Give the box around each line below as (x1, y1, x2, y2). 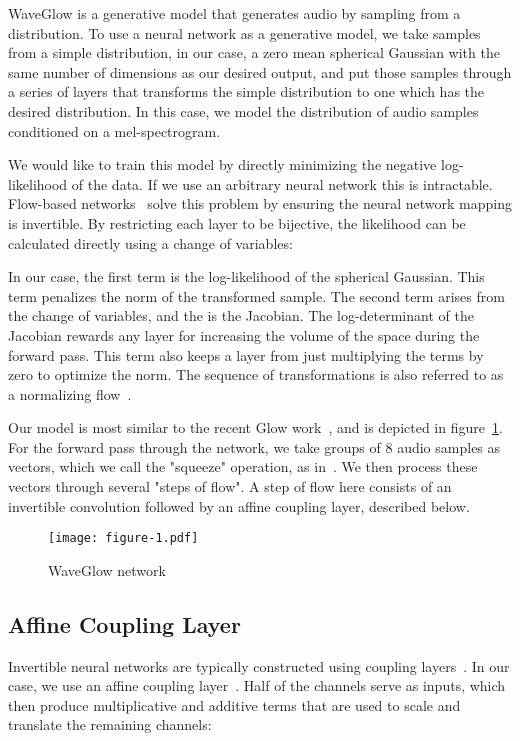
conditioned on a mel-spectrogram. (8, 120, 221, 141)
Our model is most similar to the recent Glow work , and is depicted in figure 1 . (8, 417, 503, 438)
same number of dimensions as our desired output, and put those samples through (8, 61, 512, 82)
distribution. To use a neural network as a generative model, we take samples (8, 22, 481, 43)
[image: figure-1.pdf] (48, 531, 199, 546)
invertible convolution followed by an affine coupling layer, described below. (8, 495, 470, 516)
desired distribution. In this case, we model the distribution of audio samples (8, 100, 479, 121)
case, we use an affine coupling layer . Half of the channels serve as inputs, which (8, 675, 506, 696)
